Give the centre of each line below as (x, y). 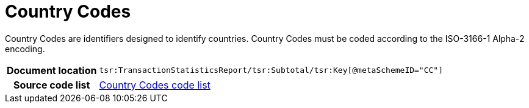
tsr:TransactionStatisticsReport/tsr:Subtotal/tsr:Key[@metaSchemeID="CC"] (271, 70)
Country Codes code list (155, 85)
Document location (52, 70)
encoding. (25, 49)
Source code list (52, 85)
